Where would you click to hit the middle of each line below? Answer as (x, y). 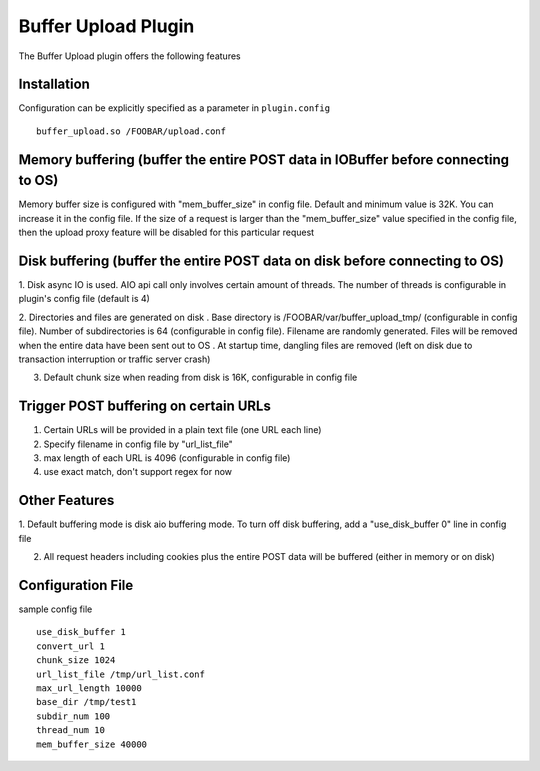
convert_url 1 (70, 646)
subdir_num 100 (73, 716)
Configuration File (76, 585)
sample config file (55, 609)
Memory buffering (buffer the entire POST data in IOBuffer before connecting (264, 159)
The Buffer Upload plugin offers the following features (129, 56)
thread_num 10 (70, 730)
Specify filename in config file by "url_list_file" (138, 444)
